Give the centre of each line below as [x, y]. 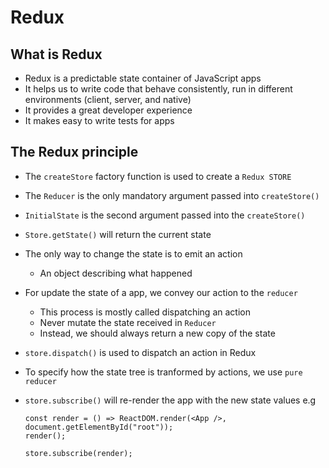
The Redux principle [74, 152]
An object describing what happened [116, 273]
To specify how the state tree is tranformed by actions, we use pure [163, 372]
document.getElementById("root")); [99, 427]
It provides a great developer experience [108, 110]
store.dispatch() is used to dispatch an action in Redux [140, 352]
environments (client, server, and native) [108, 99]
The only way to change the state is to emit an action [133, 253]
